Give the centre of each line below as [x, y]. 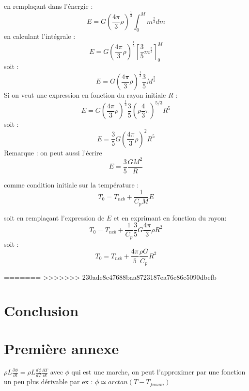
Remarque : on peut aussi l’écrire [53, 152]
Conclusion [41, 310]
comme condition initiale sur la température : [71, 184]
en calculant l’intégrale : [40, 36]
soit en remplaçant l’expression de [54, 217]
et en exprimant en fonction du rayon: [170, 217]
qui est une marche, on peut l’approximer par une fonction [158, 372]
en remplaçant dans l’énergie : [48, 6]
